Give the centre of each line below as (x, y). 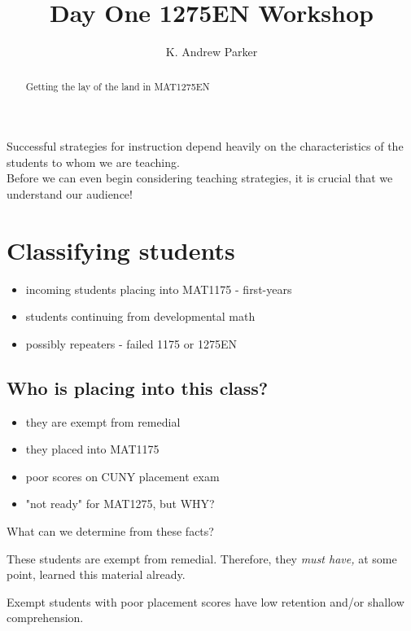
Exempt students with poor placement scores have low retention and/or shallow (205, 601)
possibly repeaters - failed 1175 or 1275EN (131, 343)
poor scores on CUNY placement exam (122, 476)
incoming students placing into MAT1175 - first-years (159, 289)
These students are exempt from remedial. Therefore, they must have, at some (202, 558)
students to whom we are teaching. (93, 162)
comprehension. (45, 618)
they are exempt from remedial (103, 421)
